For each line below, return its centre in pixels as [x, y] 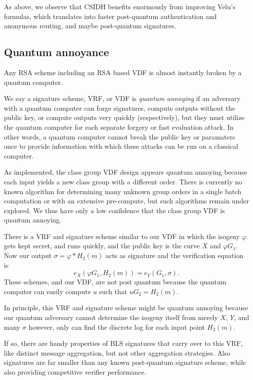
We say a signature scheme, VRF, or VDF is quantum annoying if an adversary [122, 98]
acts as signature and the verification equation [174, 255]
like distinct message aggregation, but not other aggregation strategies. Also [117, 352]
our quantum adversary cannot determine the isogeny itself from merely [111, 317]
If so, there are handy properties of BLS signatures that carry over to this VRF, [123, 343]
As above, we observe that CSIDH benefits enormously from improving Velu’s [120, 6]
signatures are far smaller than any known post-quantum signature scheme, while [125, 362]
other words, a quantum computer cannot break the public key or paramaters [120, 136]
